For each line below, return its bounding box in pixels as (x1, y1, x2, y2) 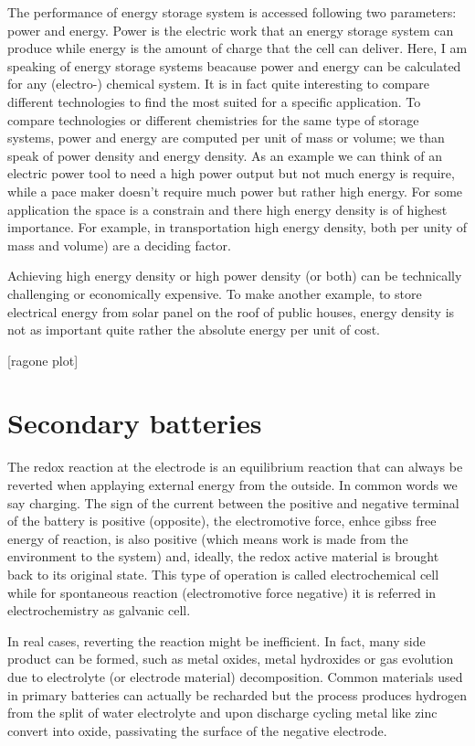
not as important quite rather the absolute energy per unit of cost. (7, 320, 381, 339)
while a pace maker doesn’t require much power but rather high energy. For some (7, 181, 463, 200)
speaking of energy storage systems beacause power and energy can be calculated (7, 56, 461, 75)
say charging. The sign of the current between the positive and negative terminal (7, 493, 459, 512)
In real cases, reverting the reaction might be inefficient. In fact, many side (7, 631, 426, 650)
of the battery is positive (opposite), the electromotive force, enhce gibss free (7, 511, 437, 530)
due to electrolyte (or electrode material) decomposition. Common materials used (7, 666, 463, 686)
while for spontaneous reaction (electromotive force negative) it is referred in (7, 582, 437, 602)
